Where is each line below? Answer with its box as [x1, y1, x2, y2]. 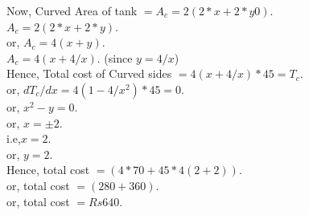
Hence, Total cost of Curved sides [6, 65, 172, 82]
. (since [97, 49, 133, 66]
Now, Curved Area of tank [6, 2, 138, 18]
